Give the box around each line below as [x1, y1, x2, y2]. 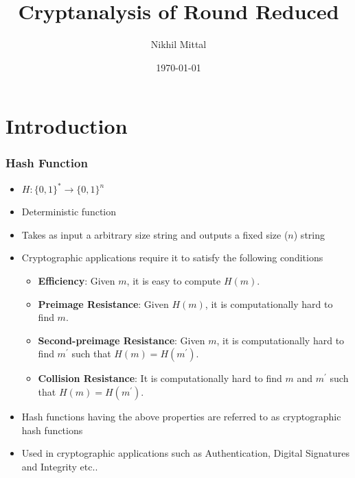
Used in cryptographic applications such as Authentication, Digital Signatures [21, 446, 350, 460]
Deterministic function [21, 204, 117, 219]
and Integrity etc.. [21, 459, 98, 473]
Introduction [5, 112, 128, 140]
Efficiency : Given [38, 274, 115, 287]
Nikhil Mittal [150, 37, 207, 51]
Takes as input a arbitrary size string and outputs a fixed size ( [21, 227, 288, 241]
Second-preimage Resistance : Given [38, 333, 205, 347]
